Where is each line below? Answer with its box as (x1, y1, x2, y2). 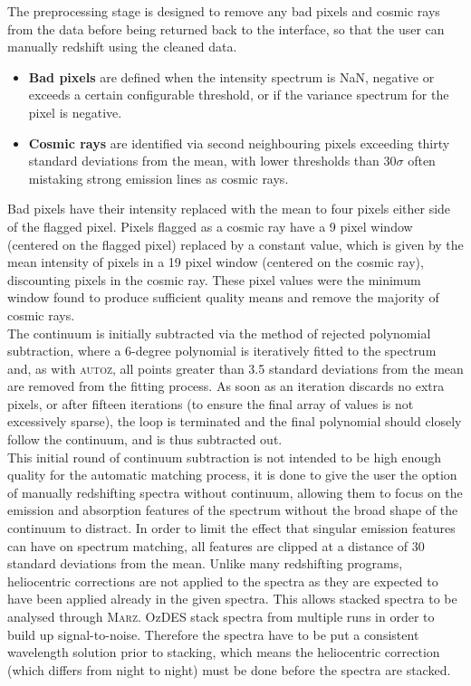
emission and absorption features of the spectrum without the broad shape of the (7, 500, 458, 519)
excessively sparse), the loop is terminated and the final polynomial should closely (7, 412, 462, 431)
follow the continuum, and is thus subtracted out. (7, 430, 283, 449)
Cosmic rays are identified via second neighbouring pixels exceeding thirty (28, 133, 450, 152)
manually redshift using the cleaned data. (7, 37, 237, 56)
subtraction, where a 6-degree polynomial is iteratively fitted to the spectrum (7, 341, 437, 360)
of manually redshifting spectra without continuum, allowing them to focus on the (7, 482, 463, 501)
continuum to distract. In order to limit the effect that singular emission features (7, 519, 456, 538)
